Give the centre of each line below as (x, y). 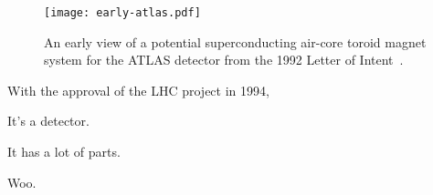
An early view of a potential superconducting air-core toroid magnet (235, 41)
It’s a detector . (48, 121)
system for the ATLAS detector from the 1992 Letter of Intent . (224, 60)
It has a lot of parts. (64, 152)
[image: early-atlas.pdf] (122, 13)
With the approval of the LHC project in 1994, (138, 90)
